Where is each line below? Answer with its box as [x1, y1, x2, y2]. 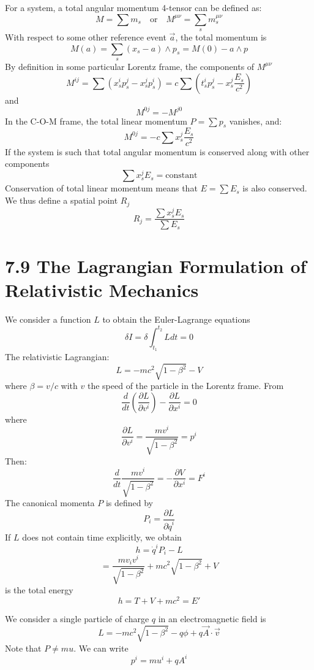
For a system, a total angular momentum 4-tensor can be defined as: [5, 1, 262, 13]
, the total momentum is [175, 30, 267, 43]
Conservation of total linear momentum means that [5, 182, 198, 194]
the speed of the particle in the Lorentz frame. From [87, 379, 284, 392]
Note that [5, 641, 42, 654]
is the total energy [5, 583, 73, 596]
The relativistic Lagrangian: [5, 350, 110, 363]
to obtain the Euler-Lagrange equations [102, 312, 250, 325]
